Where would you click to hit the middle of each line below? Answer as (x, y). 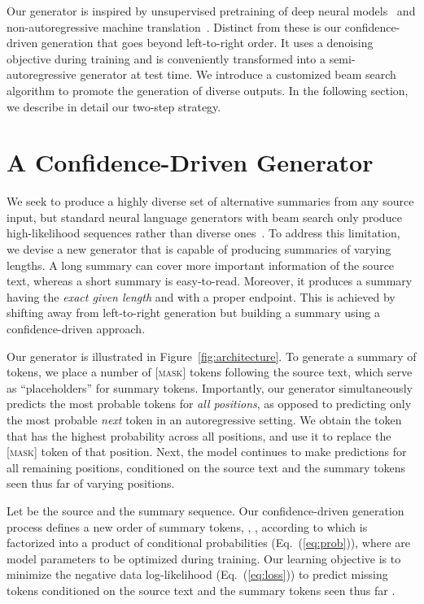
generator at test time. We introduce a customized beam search (238, 74)
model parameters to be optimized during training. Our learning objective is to (204, 558)
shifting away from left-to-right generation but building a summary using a (193, 313)
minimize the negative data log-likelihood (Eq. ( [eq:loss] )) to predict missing (197, 574)
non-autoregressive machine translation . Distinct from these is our (174, 26)
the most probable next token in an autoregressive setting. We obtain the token (204, 419)
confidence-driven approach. (76, 329)
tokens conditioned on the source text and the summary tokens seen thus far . (201, 590)
